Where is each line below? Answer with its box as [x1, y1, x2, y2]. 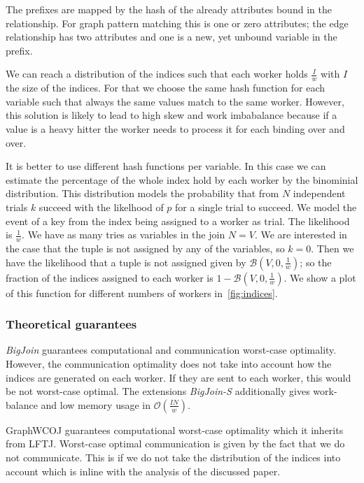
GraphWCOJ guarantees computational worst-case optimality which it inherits [6, 422, 344, 437]
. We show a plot [283, 270, 356, 284]
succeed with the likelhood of [38, 199, 164, 214]
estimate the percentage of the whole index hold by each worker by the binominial [6, 172, 358, 187]
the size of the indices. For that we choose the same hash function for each [6, 80, 325, 95]
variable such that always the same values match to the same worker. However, [6, 94, 344, 108]
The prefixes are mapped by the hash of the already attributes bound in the [6, 2, 332, 16]
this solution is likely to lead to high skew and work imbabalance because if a [6, 108, 337, 122]
